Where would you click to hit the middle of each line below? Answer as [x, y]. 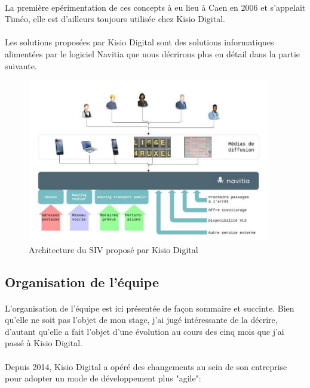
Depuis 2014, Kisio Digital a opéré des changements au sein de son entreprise [146, 366]
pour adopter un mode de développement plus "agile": [103, 378]
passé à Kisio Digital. [44, 343]
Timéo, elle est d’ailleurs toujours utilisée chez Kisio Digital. [115, 19]
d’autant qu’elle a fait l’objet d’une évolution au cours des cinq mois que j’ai [145, 331]
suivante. [21, 65]
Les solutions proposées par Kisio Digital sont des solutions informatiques [139, 42]
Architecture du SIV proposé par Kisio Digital [113, 249]
